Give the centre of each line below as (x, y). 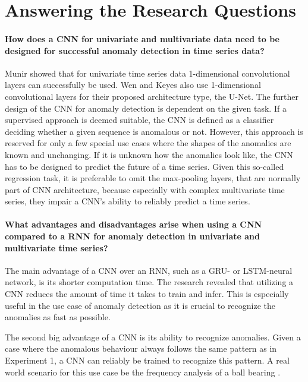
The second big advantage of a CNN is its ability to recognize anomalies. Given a (153, 337)
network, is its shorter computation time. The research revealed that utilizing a (149, 282)
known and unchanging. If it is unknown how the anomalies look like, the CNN (149, 154)
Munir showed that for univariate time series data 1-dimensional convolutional (147, 73)
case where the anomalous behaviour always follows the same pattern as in (141, 348)
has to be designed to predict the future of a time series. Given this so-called (144, 166)
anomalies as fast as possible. (58, 317)
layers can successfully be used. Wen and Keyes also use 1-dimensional (133, 85)
